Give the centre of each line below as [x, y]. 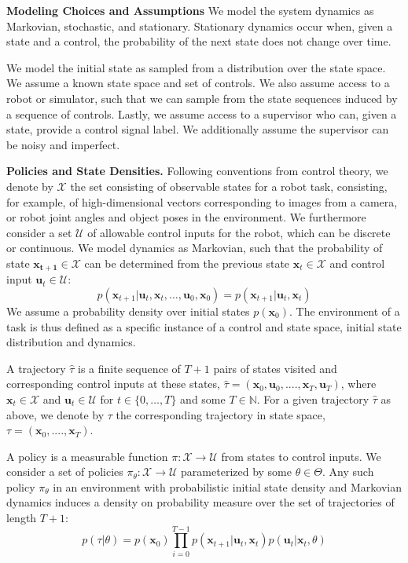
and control [357, 263]
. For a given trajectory [313, 398]
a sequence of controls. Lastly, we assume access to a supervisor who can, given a [202, 113]
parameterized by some [236, 472]
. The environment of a [345, 311]
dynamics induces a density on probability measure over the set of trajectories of [200, 502]
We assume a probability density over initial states [128, 311]
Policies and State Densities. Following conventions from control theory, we [197, 171]
